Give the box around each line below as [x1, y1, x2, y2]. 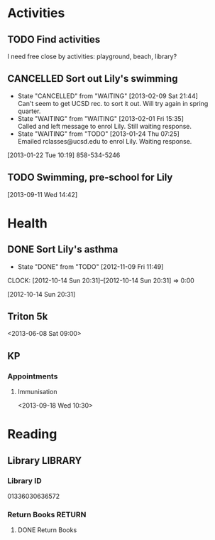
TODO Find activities [7, 33, 101, 46]
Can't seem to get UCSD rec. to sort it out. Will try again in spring [17, 99, 209, 107]
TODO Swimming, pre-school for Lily [7, 171, 173, 184]
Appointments [7, 371, 58, 381]
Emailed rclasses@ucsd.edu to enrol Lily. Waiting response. [17, 137, 192, 145]
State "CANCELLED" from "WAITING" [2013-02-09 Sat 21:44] [17, 91, 199, 100]
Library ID [7, 475, 42, 485]
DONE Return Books [17, 526, 77, 534]
